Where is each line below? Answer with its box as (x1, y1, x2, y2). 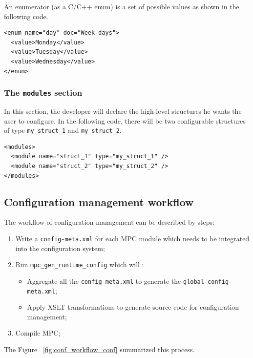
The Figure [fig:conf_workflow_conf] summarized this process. (4, 344, 195, 354)
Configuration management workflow (4, 194, 194, 209)
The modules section (4, 86, 83, 99)
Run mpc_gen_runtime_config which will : (15, 259, 144, 270)
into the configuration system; (15, 243, 105, 253)
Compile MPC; (15, 328, 61, 338)
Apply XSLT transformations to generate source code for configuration (27, 302, 239, 312)
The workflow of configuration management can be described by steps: (4, 217, 214, 227)
